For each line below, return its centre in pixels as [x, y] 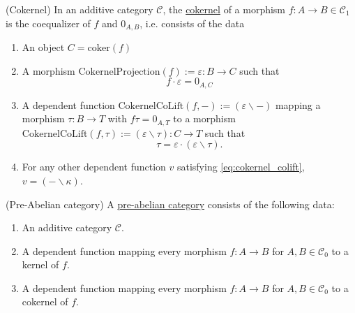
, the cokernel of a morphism [224, 9]
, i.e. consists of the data [192, 23]
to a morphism [204, 118]
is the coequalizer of [48, 23]
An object [43, 47]
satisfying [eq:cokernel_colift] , [241, 167]
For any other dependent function [94, 167]
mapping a [298, 104]
